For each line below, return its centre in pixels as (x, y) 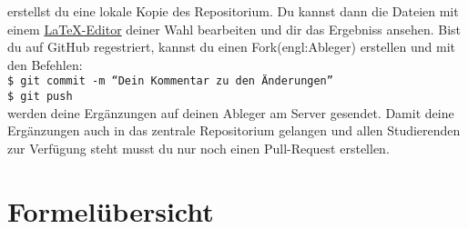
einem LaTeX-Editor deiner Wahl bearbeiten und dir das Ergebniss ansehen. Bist (234, 29)
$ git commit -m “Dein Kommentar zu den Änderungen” (170, 81)
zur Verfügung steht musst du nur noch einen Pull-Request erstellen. (198, 148)
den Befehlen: (45, 64)
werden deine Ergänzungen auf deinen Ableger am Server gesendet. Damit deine (231, 112)
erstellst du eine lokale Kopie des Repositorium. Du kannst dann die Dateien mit (233, 11)
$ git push (40, 97)
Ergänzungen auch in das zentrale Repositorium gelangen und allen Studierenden (234, 130)
